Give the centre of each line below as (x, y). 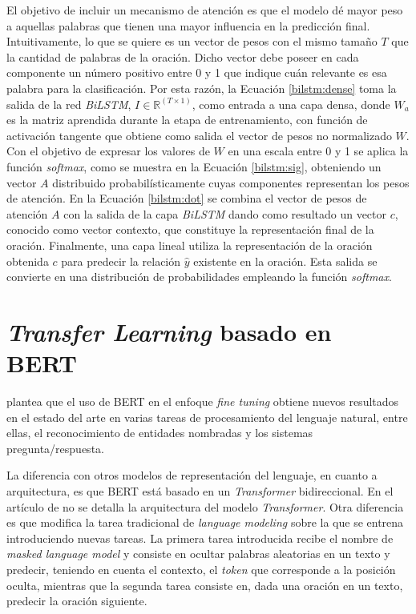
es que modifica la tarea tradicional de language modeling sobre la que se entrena (205, 522)
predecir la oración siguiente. (77, 601)
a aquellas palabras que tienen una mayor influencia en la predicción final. (188, 25)
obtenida (28, 261)
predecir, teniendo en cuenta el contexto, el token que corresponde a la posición (201, 569)
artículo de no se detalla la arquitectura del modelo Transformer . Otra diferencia (205, 506)
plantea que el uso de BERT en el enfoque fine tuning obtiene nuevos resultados (203, 401)
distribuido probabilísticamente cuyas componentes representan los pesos (231, 182)
